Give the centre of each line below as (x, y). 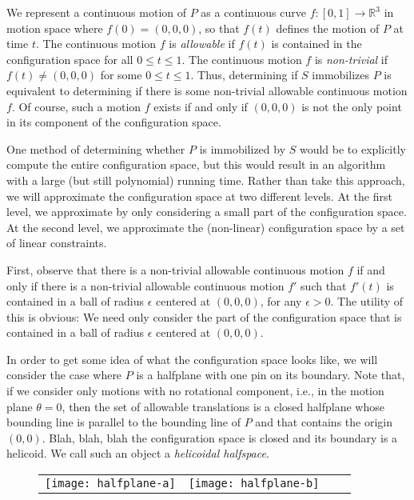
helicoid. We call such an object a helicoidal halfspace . (138, 453)
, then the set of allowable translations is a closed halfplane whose (223, 406)
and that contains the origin (324, 422)
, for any (281, 301)
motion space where (55, 28)
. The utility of (367, 301)
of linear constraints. (57, 243)
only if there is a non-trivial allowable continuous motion (145, 285)
